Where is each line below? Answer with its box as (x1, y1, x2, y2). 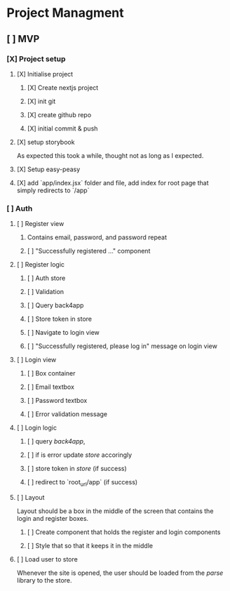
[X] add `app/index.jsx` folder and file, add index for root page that (16, 178, 209, 187)
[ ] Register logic (16, 260, 65, 269)
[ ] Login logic (16, 423, 57, 432)
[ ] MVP (6, 33, 40, 45)
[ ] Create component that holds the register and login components (27, 528, 221, 536)
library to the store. (16, 576, 72, 584)
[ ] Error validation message (27, 410, 108, 418)
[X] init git (27, 97, 56, 105)
